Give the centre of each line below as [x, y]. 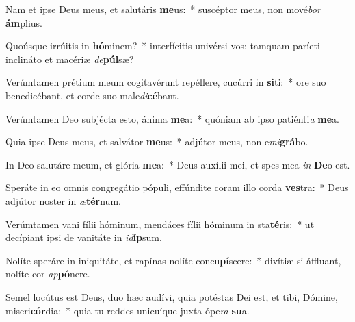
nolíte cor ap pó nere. [48, 274]
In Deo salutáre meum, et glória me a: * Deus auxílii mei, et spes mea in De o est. [178, 164]
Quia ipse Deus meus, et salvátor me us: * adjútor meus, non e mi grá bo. [157, 141]
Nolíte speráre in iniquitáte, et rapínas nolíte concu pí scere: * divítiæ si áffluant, [173, 260]
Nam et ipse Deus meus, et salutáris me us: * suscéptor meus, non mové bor [163, 9]
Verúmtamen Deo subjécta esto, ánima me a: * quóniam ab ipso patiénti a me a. [172, 118]
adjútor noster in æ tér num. [63, 200]
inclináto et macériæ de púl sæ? [70, 59]
